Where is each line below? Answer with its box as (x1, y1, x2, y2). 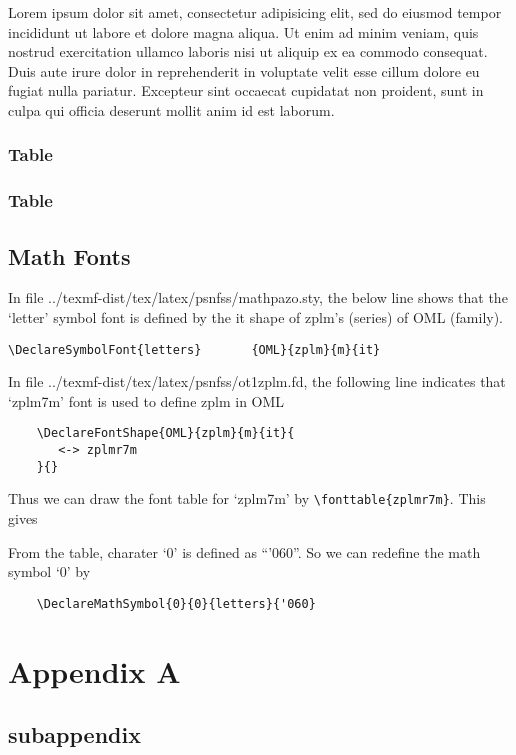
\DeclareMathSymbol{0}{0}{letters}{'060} (36, 596, 316, 611)
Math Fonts (8, 240, 131, 271)
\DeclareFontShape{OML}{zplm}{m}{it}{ (36, 426, 295, 441)
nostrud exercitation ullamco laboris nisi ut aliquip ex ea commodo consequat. (8, 41, 488, 62)
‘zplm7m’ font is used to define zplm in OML (8, 390, 285, 411)
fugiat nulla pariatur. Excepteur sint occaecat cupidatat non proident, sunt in (8, 80, 484, 101)
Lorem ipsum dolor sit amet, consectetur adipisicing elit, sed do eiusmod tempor (8, 2, 502, 22)
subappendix (8, 719, 141, 750)
